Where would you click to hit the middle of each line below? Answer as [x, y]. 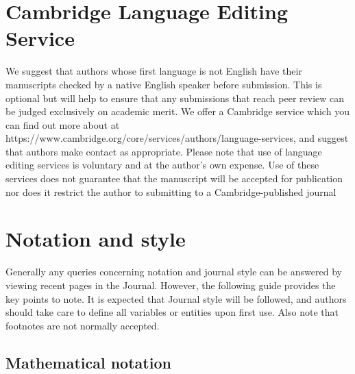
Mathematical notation [88, 362]
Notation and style [96, 239]
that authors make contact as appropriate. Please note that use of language [164, 151]
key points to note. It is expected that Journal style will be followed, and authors [176, 298]
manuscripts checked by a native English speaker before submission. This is [164, 84]
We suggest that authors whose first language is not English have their [154, 71]
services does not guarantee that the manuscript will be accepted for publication [174, 178]
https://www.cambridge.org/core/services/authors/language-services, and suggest [177, 138]
